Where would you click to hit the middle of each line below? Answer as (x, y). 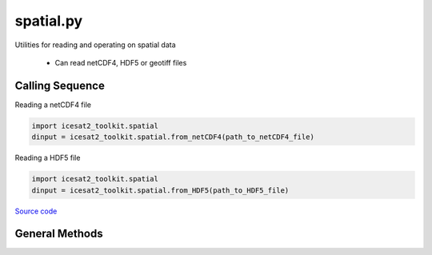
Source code (36, 211)
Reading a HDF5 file (48, 158)
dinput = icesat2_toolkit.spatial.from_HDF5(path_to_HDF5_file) (160, 190)
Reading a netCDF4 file (53, 105)
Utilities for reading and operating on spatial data (95, 45)
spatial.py (49, 21)
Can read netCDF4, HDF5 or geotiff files (121, 62)
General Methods (59, 234)
